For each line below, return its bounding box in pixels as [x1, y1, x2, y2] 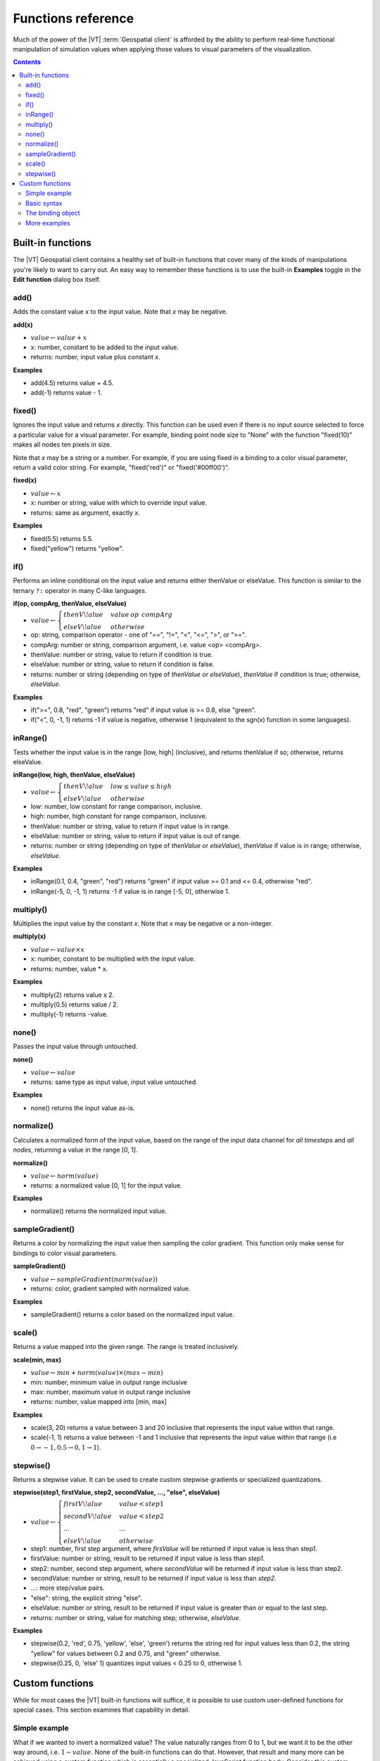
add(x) [13, 321, 33, 329]
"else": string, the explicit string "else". [30, 1593, 143, 1602]
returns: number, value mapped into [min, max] [30, 1398, 167, 1406]
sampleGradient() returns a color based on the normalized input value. [30, 1310, 235, 1319]
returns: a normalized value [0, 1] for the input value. [30, 1181, 182, 1190]
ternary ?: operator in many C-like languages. [13, 586, 147, 595]
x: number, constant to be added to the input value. [30, 342, 179, 351]
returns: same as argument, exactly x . [30, 508, 140, 517]
